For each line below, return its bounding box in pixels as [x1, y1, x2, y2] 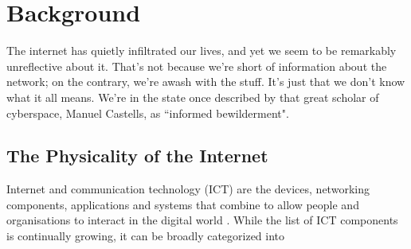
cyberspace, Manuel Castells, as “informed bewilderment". [6, 104, 289, 121]
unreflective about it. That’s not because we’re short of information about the [6, 57, 387, 74]
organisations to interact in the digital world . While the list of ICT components [6, 212, 398, 228]
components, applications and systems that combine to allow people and [6, 196, 359, 212]
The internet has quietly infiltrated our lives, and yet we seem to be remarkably [6, 42, 397, 59]
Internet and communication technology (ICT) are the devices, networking [6, 181, 370, 197]
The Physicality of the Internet [6, 143, 268, 168]
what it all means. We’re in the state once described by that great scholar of [6, 88, 379, 105]
